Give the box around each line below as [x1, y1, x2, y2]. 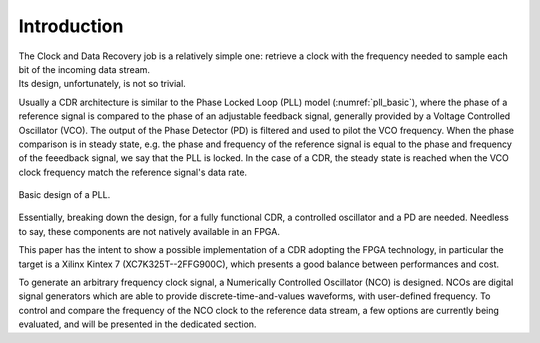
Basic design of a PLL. [18, 189, 111, 201]
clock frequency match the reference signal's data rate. [18, 166, 248, 178]
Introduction [18, 15, 124, 37]
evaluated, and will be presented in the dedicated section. [18, 318, 257, 330]
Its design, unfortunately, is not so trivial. [18, 78, 187, 90]
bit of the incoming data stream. [18, 63, 150, 75]
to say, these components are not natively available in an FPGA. [18, 225, 280, 237]
